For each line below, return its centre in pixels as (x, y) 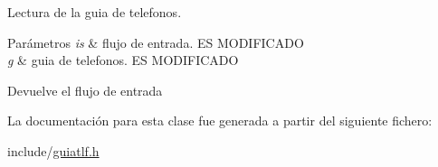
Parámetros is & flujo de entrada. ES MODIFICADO (156, 42)
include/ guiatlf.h (53, 150)
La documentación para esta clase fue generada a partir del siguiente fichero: (220, 121)
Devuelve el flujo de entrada (85, 90)
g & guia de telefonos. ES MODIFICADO (123, 60)
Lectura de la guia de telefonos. (95, 12)
